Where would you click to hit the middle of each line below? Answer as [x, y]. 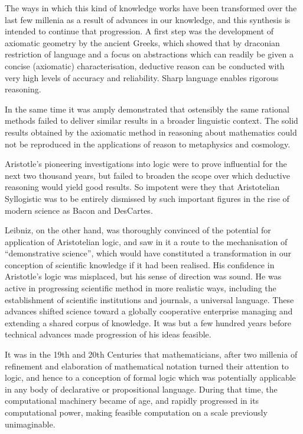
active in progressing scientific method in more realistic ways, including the [141, 288]
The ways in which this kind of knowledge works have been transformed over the [151, 8]
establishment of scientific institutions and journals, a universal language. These [149, 299]
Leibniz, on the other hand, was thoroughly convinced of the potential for [138, 230]
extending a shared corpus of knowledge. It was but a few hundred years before [148, 322]
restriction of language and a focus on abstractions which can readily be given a [149, 54]
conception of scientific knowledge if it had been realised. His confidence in [140, 264]
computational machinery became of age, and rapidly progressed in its [132, 401]
